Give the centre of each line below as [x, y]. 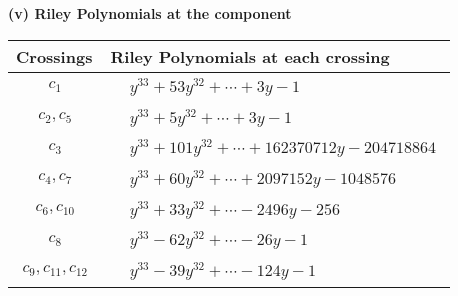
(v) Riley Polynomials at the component [150, 13]
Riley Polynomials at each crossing [250, 56]
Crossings [54, 56]
